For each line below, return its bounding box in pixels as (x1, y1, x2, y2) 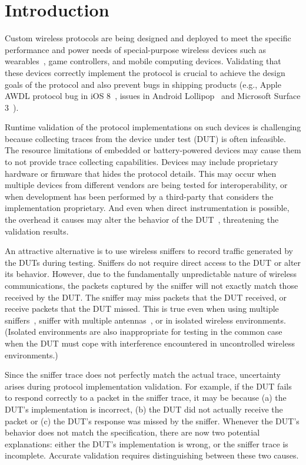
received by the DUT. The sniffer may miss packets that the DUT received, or (5, 291, 287, 303)
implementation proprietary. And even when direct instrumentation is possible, (5, 202, 290, 214)
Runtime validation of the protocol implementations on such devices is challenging (5, 121, 301, 133)
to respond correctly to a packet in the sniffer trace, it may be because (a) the (5, 391, 287, 404)
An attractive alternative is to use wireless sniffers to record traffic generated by (5, 245, 293, 257)
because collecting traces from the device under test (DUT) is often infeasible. (5, 132, 286, 144)
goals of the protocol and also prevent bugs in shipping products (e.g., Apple (5, 78, 281, 90)
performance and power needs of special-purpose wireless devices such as (5, 43, 267, 55)
